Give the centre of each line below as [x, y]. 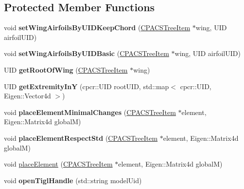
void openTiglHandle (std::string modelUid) [73, 180]
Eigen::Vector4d [27, 96]
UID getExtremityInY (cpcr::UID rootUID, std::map [87, 86]
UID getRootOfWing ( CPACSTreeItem [66, 69]
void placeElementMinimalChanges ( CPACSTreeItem [90, 112]
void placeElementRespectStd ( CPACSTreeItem [81, 138]
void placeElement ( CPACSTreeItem [58, 164]
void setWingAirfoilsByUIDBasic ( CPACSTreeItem [87, 53]
